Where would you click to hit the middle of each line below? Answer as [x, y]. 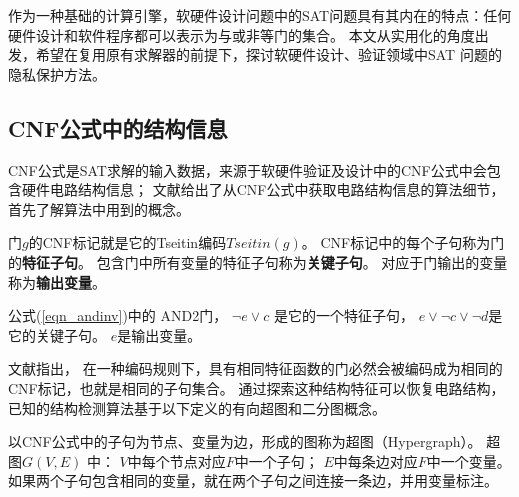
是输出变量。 [159, 334]
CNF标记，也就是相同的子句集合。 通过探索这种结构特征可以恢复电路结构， [256, 387]
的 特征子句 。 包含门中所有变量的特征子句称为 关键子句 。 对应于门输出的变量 [258, 261]
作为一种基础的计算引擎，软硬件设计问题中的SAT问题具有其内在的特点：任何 [260, 15]
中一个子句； [276, 460]
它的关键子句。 [57, 334]
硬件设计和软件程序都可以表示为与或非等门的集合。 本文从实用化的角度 [241, 34]
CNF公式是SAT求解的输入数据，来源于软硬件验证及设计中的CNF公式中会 [247, 169]
